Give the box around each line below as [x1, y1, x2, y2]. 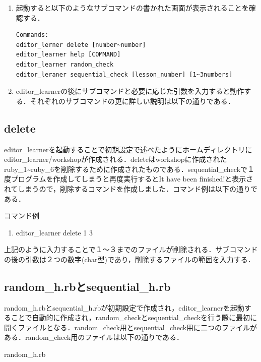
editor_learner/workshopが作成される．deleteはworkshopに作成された [4, 154, 227, 164]
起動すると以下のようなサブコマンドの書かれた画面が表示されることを [16, 3, 249, 13]
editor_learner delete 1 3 [16, 227, 93, 237]
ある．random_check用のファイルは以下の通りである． [4, 332, 184, 342]
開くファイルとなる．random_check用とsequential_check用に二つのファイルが [4, 322, 257, 332]
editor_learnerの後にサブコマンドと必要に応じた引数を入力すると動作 [16, 86, 244, 96]
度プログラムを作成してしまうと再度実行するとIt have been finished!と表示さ [4, 173, 253, 184]
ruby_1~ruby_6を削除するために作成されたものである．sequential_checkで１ [4, 163, 255, 174]
